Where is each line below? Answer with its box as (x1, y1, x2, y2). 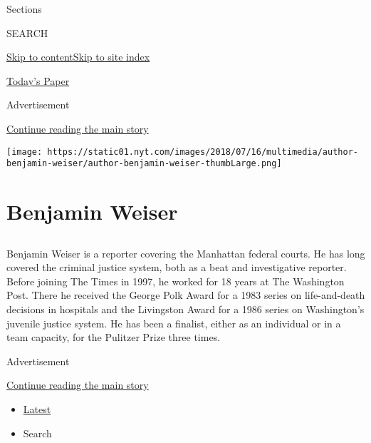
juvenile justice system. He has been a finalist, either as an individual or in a (6, 315, 341, 330)
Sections (6, 1, 42, 16)
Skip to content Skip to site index (6, 49, 150, 64)
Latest (23, 401, 51, 416)
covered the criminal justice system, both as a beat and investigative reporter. (6, 260, 347, 275)
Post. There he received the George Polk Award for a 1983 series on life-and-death (6, 287, 365, 302)
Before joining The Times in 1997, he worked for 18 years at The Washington (6, 273, 345, 288)
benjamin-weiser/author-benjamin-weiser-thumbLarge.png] (6, 158, 282, 169)
